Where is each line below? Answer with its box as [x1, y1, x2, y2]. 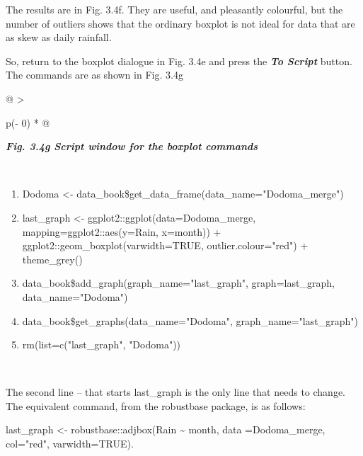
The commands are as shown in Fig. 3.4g [6, 67, 183, 82]
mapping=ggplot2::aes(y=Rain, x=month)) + [22, 224, 221, 239]
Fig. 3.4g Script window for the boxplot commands [6, 139, 258, 154]
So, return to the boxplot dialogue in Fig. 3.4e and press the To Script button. [6, 53, 352, 68]
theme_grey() [22, 251, 83, 266]
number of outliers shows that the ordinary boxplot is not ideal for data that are [6, 16, 355, 30]
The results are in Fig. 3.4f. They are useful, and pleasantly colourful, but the [6, 2, 343, 16]
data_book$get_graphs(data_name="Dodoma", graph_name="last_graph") [22, 313, 358, 328]
